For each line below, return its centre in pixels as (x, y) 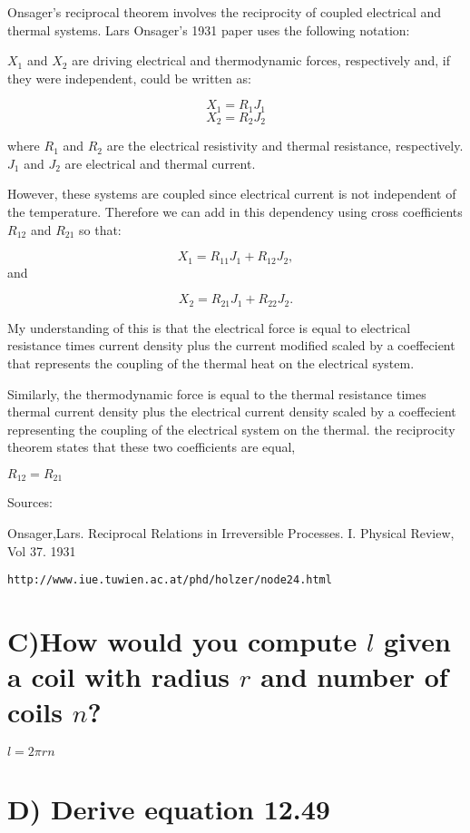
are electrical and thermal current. (160, 163)
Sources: (30, 502)
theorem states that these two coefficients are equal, (152, 447)
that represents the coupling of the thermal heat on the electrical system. (211, 363)
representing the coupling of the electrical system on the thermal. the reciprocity (231, 429)
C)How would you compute (182, 640)
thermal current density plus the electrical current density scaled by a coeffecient (232, 412)
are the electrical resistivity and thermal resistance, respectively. (285, 146)
